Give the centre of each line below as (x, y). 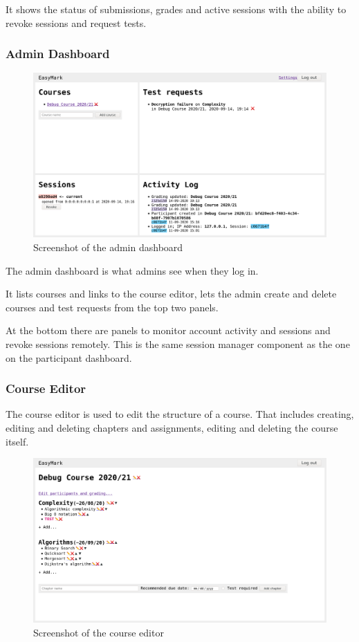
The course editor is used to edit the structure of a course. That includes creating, (180, 414)
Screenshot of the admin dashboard (108, 247)
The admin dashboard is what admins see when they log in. (132, 270)
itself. (17, 441)
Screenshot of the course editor (99, 632)
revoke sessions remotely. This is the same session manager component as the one (178, 344)
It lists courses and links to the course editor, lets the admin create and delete (171, 294)
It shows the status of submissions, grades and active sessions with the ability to (176, 9)
